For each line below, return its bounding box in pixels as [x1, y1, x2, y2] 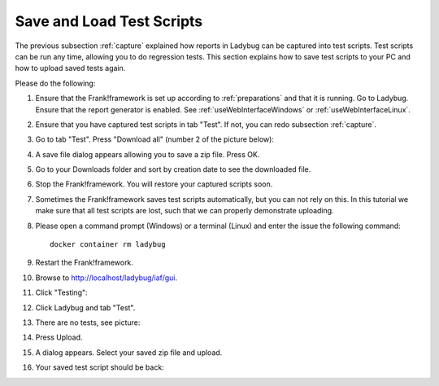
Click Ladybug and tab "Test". [35, 302, 136, 313]
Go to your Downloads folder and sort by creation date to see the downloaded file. [35, 164, 311, 174]
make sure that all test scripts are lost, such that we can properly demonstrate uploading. [35, 206, 334, 216]
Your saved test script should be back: [35, 362, 164, 372]
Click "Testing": [35, 287, 89, 297]
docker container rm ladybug [50, 240, 166, 249]
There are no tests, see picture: [35, 318, 141, 327]
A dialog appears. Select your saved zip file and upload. [35, 347, 223, 357]
